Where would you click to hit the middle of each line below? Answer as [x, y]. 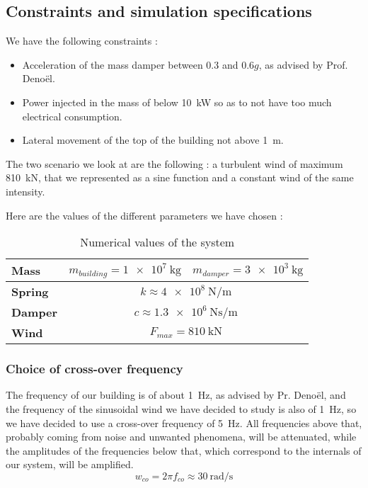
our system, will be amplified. [70, 464]
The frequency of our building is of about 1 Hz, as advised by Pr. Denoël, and [176, 395]
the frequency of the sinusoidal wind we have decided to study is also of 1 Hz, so [181, 408]
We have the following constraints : [82, 41]
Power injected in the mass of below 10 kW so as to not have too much [177, 102]
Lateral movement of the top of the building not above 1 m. [153, 140]
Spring [30, 292]
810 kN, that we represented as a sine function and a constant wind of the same [180, 177]
